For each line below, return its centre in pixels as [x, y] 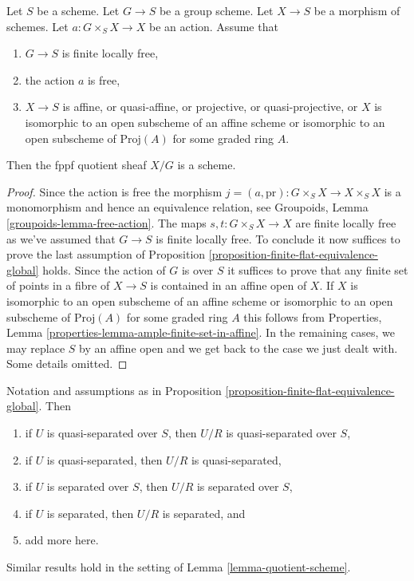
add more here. [62, 540]
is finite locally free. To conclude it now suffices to [278, 238]
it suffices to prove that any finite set [318, 269]
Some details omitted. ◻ [67, 364]
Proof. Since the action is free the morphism [114, 191]
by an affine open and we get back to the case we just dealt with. [239, 348]
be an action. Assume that [213, 26]
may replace [36, 348]
